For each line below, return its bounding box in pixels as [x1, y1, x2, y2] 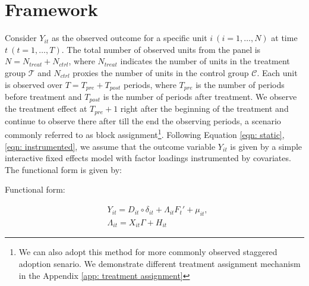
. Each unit [257, 66, 298, 78]
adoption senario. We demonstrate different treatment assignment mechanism [18, 257, 301, 269]
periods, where [124, 78, 176, 90]
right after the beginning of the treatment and [120, 102, 289, 115]
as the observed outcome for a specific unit [51, 32, 207, 44]
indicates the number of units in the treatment [120, 55, 290, 67]
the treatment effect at [5, 102, 87, 115]
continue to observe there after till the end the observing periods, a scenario [5, 114, 281, 127]
